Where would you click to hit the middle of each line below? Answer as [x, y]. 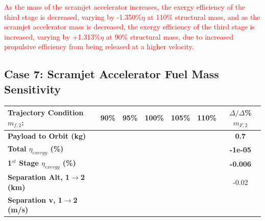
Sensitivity [33, 89]
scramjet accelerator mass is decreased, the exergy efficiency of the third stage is [129, 27]
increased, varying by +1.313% [52, 36]
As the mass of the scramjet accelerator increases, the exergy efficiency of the [125, 7]
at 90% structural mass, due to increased [170, 36]
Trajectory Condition [46, 113]
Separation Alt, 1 [39, 177]
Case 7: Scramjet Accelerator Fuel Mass [112, 74]
